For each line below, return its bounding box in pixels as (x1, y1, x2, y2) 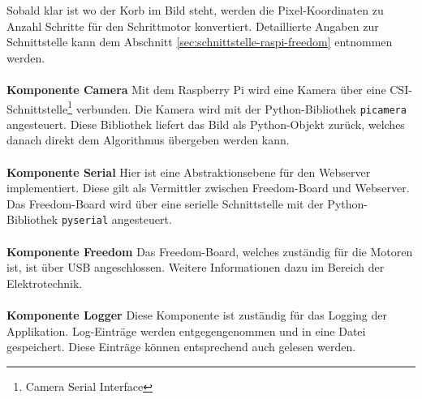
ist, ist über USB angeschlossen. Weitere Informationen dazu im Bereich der (6, 259, 385, 276)
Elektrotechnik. (6, 274, 83, 291)
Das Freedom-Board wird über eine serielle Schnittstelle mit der (6, 195, 324, 212)
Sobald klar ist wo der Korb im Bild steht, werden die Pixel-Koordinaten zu (6, 2, 384, 18)
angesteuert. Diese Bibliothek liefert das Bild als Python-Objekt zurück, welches (6, 115, 405, 132)
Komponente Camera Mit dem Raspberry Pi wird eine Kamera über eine (6, 80, 386, 97)
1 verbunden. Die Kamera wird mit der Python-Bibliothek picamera (67, 97, 407, 117)
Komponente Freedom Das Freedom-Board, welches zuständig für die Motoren (6, 242, 413, 260)
